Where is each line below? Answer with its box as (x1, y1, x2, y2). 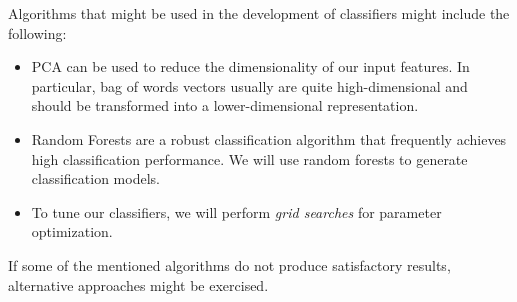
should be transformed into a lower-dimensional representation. (31, 95, 419, 116)
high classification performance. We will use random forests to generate (31, 148, 468, 169)
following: (8, 22, 67, 43)
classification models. (31, 168, 160, 189)
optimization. (31, 221, 113, 242)
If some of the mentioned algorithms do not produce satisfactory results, (8, 254, 451, 275)
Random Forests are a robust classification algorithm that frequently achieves (31, 128, 507, 149)
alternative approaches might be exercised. (8, 274, 269, 295)
